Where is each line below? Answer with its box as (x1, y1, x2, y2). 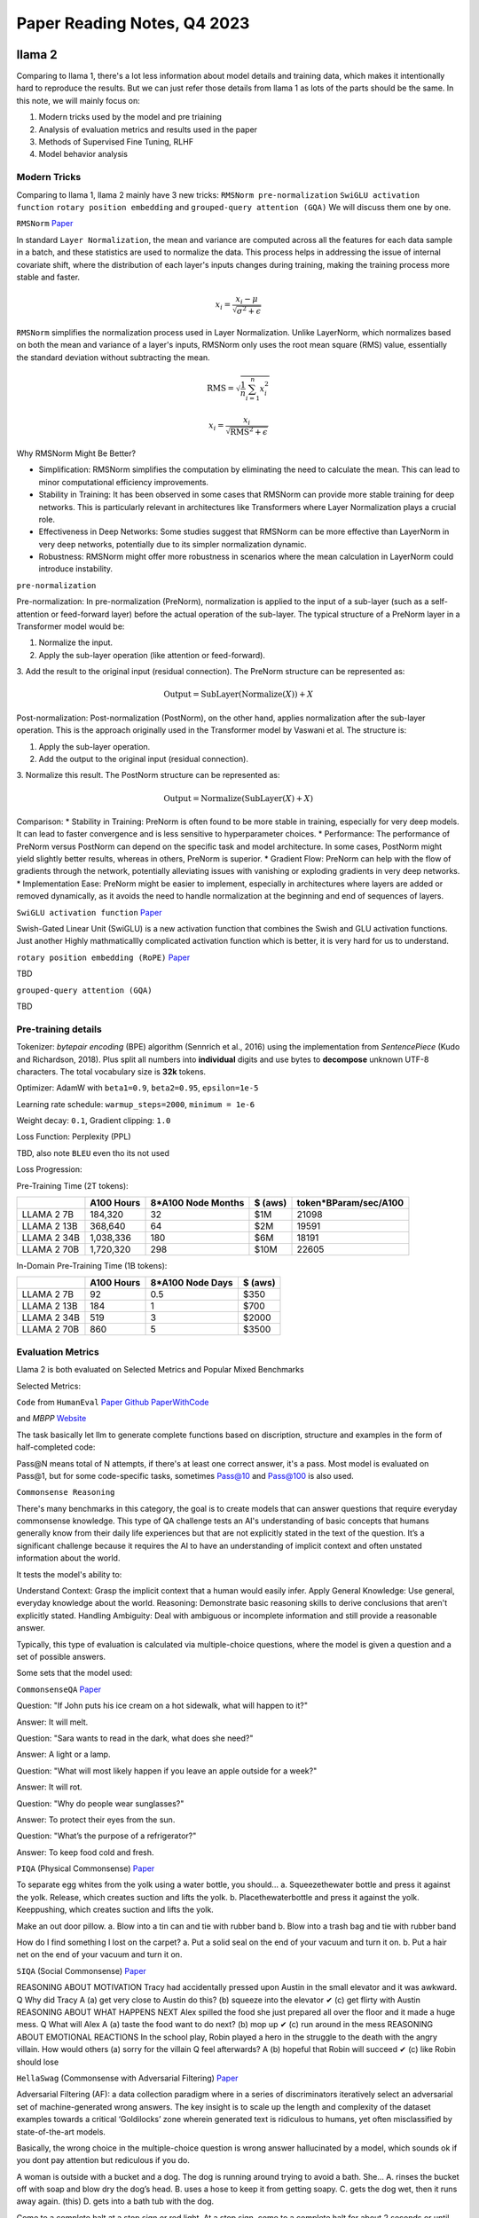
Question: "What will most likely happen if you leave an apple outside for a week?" (16, 1766, 318, 1776)
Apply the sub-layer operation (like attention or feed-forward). (38, 649, 266, 660)
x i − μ (235, 294, 259, 306)
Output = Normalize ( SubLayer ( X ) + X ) (163, 793, 314, 803)
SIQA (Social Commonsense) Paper (16, 1965, 146, 1976)
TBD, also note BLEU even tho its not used (16, 1147, 170, 1158)
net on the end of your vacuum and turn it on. (16, 1949, 183, 1960)
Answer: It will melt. (16, 1717, 89, 1727)
